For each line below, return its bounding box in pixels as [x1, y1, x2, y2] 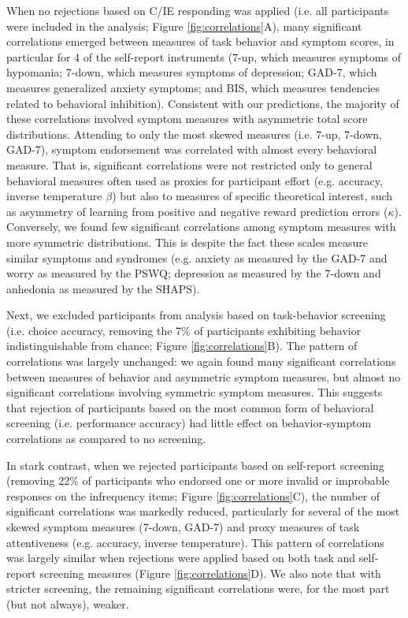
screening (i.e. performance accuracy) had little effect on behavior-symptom [6, 415, 372, 431]
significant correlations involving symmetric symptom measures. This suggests [6, 384, 383, 400]
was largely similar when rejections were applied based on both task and [6, 549, 356, 566]
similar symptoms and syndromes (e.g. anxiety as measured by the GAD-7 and [6, 249, 388, 266]
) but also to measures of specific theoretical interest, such [112, 188, 393, 204]
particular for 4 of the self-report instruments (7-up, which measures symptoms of [6, 48, 401, 65]
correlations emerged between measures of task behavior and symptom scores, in [6, 33, 395, 50]
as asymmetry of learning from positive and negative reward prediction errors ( [6, 203, 388, 219]
